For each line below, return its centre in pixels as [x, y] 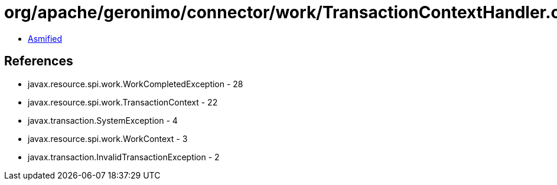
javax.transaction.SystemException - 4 [103, 120]
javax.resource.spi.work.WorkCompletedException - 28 [136, 84]
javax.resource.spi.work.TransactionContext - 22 [123, 102]
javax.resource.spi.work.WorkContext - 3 [108, 138]
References [39, 61]
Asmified [45, 38]
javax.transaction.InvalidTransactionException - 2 [124, 157]
